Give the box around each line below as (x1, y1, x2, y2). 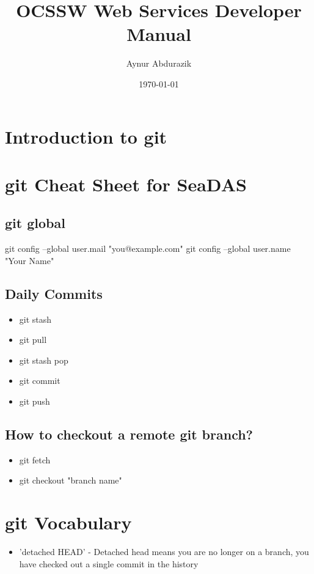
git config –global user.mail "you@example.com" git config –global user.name (5, 242, 291, 255)
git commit (19, 374, 60, 387)
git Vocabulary (5, 510, 132, 535)
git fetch (19, 453, 51, 466)
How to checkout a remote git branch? (5, 425, 254, 444)
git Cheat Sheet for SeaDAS (5, 171, 247, 196)
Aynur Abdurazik (126, 57, 192, 70)
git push (19, 395, 50, 408)
